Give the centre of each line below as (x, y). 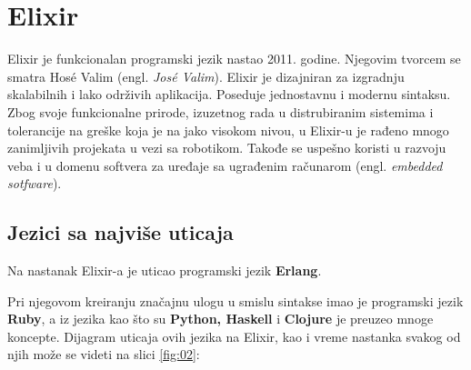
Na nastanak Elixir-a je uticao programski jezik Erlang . (165, 270)
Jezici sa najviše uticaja (120, 232)
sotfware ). (35, 183)
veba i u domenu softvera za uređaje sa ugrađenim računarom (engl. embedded (225, 165)
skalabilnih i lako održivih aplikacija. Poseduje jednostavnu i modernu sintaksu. (229, 94)
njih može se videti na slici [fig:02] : (104, 354)
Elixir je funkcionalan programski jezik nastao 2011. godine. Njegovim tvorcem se (234, 59)
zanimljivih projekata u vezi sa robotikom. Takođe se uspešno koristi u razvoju (227, 148)
